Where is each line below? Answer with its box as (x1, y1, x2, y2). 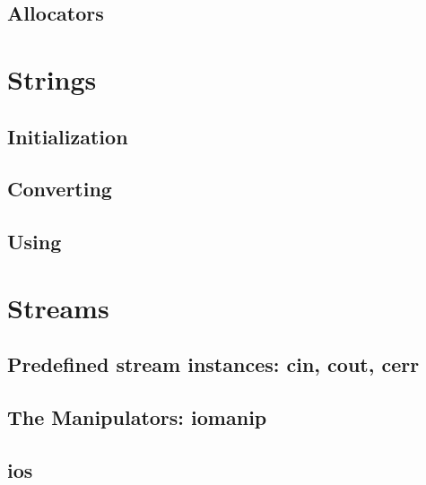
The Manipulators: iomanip (7, 403, 267, 431)
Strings (7, 60, 97, 97)
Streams (7, 289, 109, 325)
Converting (7, 175, 112, 203)
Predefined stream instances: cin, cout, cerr (7, 351, 420, 378)
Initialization (7, 122, 128, 150)
